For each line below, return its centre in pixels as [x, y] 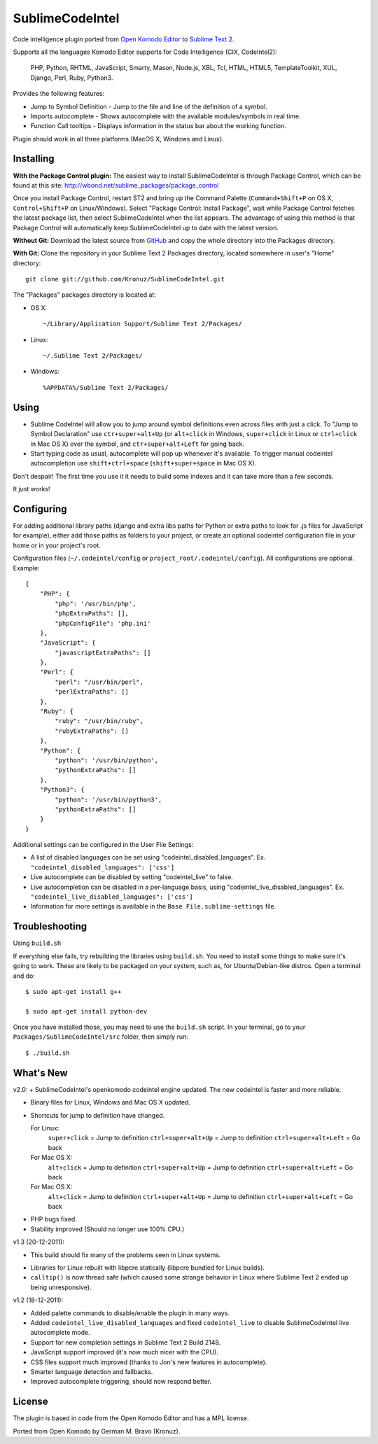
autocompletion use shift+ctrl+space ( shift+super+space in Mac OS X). [143, 463]
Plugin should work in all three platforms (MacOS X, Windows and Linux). [118, 139]
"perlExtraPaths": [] [92, 692]
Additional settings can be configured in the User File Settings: [103, 845]
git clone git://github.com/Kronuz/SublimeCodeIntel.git [125, 279]
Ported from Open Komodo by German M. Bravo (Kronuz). [97, 1431]
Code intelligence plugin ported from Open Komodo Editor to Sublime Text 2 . [124, 39]
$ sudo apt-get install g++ [73, 991]
